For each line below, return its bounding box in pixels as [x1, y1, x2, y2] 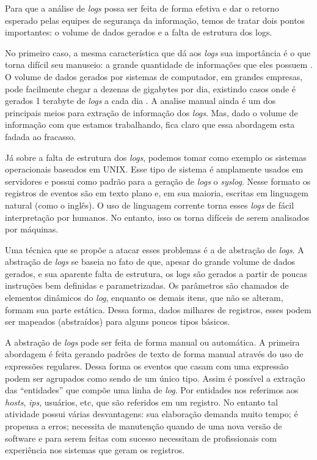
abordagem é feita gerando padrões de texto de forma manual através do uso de [5, 347, 304, 360]
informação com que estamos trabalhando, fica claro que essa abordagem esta [5, 118, 295, 131]
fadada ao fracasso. [5, 130, 76, 143]
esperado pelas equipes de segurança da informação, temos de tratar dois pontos [5, 13, 305, 26]
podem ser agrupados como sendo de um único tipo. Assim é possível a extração [5, 371, 305, 384]
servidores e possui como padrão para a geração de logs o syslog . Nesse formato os [5, 174, 311, 187]
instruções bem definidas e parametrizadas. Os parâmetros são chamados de [5, 279, 289, 292]
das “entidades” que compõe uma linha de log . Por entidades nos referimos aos [5, 384, 299, 396]
